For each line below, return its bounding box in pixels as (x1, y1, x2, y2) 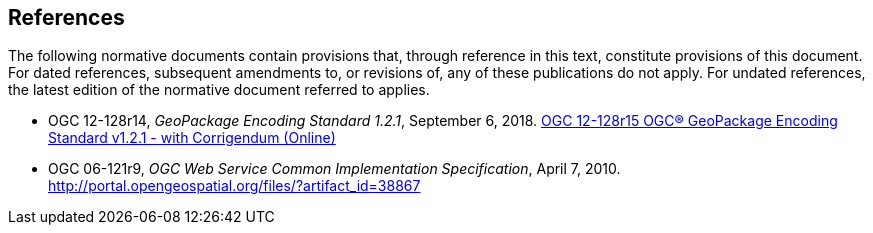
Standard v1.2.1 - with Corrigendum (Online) (48, 129, 336, 147)
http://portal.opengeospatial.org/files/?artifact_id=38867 (48, 177, 421, 195)
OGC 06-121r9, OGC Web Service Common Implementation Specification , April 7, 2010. (48, 160, 621, 178)
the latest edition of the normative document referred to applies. (8, 81, 430, 99)
